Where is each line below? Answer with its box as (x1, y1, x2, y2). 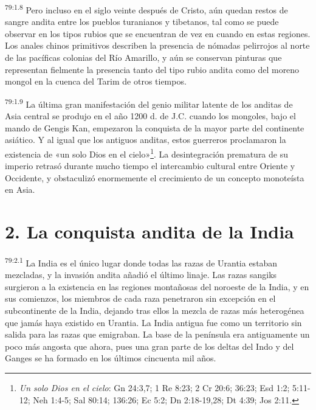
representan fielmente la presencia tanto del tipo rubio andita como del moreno (5, 63, 300, 75)
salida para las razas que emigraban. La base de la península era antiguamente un (5, 328, 310, 341)
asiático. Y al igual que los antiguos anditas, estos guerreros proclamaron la (5, 133, 286, 146)
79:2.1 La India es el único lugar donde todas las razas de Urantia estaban (5, 255, 278, 269)
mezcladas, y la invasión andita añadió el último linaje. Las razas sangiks (5, 268, 277, 281)
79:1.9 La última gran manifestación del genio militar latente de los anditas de (5, 96, 293, 110)
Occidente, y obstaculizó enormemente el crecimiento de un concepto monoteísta (5, 171, 304, 184)
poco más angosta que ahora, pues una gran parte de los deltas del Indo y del (5, 339, 294, 352)
